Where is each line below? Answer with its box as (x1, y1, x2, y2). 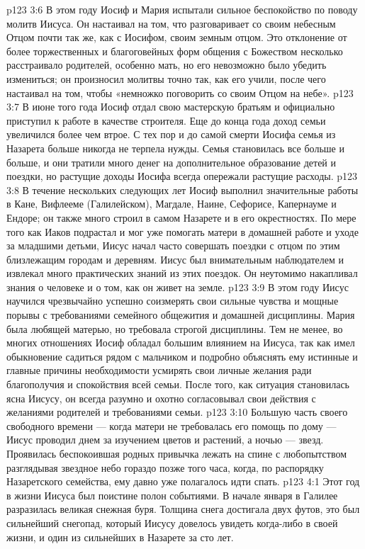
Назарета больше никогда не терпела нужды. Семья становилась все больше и (6, 140, 344, 155)
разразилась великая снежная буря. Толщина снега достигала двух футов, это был (6, 502, 360, 516)
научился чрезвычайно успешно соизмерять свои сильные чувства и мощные (6, 293, 339, 308)
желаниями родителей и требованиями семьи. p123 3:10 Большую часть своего (6, 404, 348, 419)
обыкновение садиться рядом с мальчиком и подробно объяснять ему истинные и (6, 349, 358, 363)
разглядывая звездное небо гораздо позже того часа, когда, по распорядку (6, 460, 324, 475)
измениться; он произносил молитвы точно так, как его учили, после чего (6, 71, 326, 86)
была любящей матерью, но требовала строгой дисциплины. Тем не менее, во (6, 321, 343, 336)
